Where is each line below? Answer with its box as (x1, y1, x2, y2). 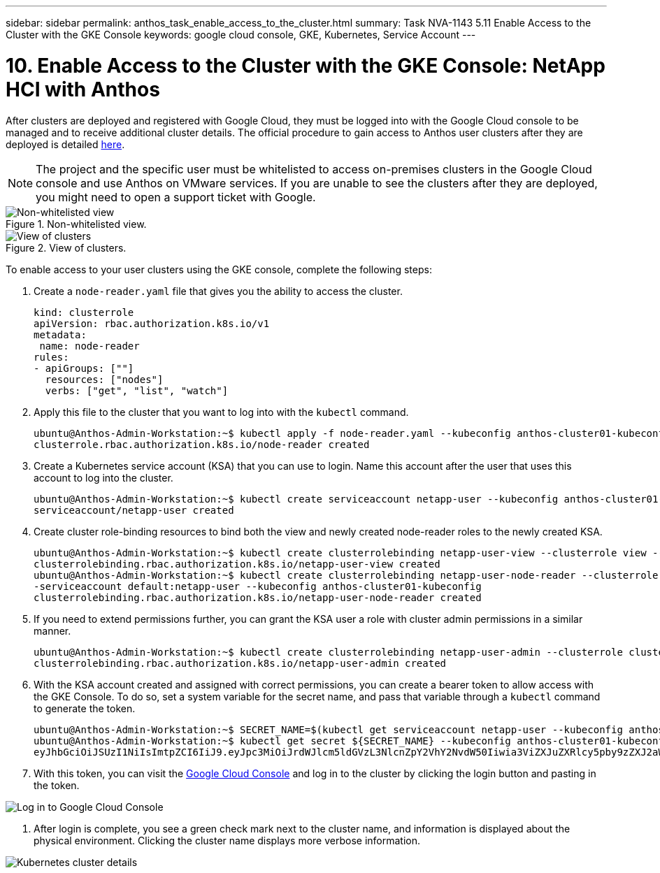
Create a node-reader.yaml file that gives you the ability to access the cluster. (34, 284, 403, 297)
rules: (34, 351, 69, 363)
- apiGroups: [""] (34, 362, 134, 374)
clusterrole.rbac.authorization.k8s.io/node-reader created (34, 438, 370, 450)
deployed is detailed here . (6, 138, 125, 150)
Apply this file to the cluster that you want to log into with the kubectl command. (34, 405, 409, 418)
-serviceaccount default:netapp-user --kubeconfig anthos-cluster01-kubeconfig (34, 580, 482, 592)
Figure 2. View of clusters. (6, 241, 127, 254)
